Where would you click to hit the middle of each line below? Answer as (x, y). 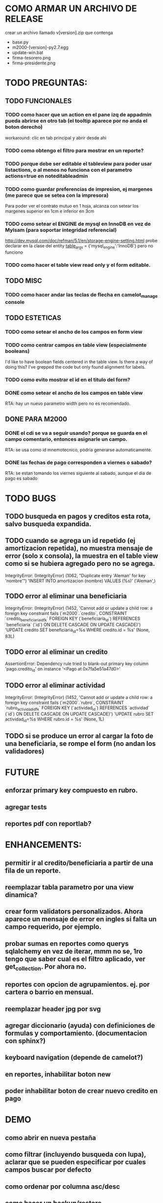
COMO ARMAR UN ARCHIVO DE (71, 9)
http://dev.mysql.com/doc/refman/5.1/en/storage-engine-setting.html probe (81, 241)
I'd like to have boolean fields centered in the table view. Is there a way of (79, 362)
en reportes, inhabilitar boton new (58, 1074)
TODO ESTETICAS (33, 318)
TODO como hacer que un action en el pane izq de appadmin (78, 115)
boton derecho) (24, 127)
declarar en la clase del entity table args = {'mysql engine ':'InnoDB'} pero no (79, 247)
